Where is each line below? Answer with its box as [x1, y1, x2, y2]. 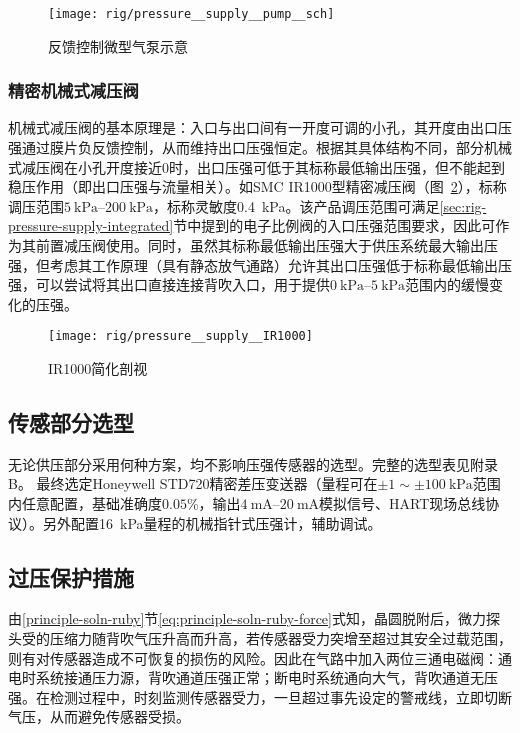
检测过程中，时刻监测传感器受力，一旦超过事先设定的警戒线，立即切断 [49, 686, 512, 707]
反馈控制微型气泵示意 [48, 35, 188, 56]
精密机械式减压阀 [8, 78, 139, 103]
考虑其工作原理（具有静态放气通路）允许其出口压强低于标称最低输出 [49, 254, 498, 275]
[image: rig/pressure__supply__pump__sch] [48, 7, 335, 21]
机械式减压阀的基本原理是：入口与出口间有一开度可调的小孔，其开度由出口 [8, 117, 498, 138]
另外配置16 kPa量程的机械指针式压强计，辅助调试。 [42, 512, 382, 533]
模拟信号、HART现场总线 [319, 493, 486, 514]
